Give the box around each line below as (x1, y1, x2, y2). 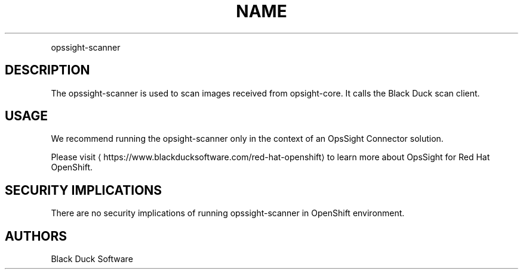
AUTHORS (5, 228, 67, 244)
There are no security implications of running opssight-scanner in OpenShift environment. (51, 208, 405, 219)
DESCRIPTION (5, 63, 90, 78)
